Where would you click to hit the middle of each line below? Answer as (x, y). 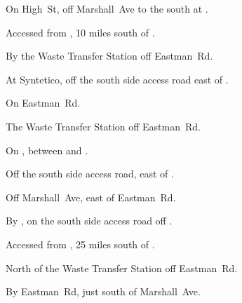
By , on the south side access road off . (89, 221)
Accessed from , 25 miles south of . (80, 244)
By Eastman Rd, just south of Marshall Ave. (103, 291)
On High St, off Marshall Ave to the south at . (107, 8)
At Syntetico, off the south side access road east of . (117, 79)
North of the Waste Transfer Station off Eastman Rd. (122, 268)
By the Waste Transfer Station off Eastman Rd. (109, 56)
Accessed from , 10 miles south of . (80, 32)
